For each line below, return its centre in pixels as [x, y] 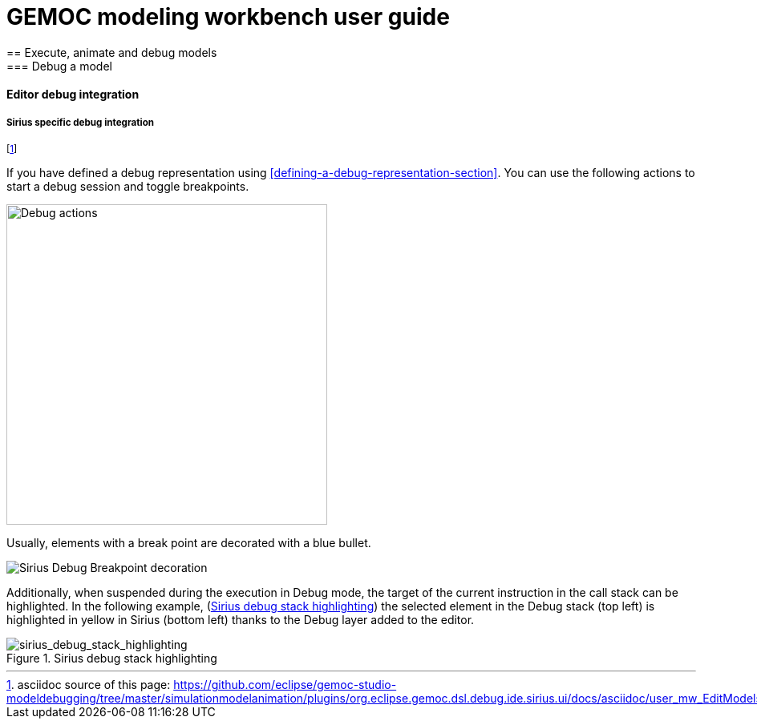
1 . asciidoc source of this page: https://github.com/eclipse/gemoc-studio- [202, 685]
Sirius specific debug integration [80, 122]
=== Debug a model [59, 66]
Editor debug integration [73, 95]
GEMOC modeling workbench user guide [228, 17]
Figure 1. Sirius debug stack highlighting [112, 659]
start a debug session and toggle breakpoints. [128, 187]
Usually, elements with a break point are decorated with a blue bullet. [189, 543]
